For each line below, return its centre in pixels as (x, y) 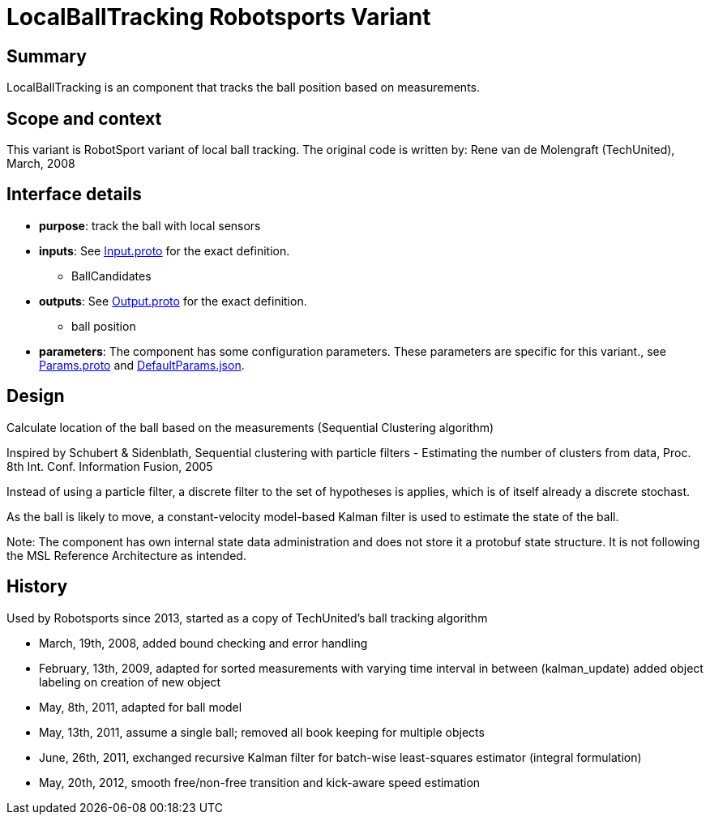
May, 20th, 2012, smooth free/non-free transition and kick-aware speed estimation (260, 782)
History (37, 587)
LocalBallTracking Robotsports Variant (219, 17)
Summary (47, 56)
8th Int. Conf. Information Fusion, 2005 (110, 466)
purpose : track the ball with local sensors (150, 225)
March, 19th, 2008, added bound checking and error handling (203, 643)
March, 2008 (41, 164)
